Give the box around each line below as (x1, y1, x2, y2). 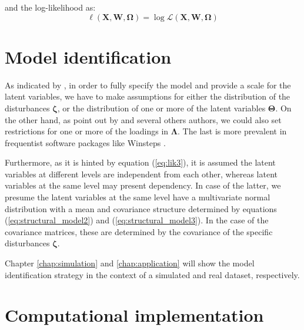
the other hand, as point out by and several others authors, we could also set (5, 113, 282, 126)
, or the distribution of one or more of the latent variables (57, 101, 266, 114)
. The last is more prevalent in (178, 125, 287, 137)
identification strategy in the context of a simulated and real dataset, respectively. (5, 268, 300, 280)
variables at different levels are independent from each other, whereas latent (5, 167, 278, 180)
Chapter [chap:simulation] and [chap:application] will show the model (5, 257, 255, 269)
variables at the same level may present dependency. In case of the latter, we (5, 179, 281, 192)
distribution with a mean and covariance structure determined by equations (5, 202, 277, 214)
